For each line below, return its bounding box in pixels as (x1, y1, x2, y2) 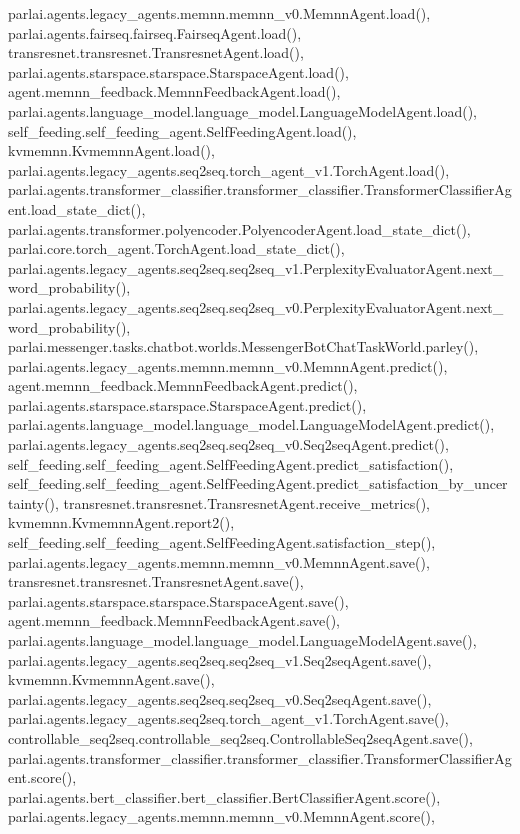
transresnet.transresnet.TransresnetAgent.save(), (8, 571, 304, 592)
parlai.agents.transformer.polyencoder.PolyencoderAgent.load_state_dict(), (8, 218, 471, 239)
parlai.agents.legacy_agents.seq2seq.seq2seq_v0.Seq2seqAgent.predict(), (8, 434, 449, 455)
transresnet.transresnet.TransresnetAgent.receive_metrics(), (63, 492, 431, 513)
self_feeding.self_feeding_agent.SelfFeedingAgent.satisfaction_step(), (8, 532, 436, 553)
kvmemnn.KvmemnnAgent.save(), (8, 669, 215, 690)
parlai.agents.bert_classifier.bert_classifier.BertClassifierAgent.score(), (8, 786, 441, 807)
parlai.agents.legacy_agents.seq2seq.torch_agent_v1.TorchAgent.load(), (8, 159, 450, 180)
